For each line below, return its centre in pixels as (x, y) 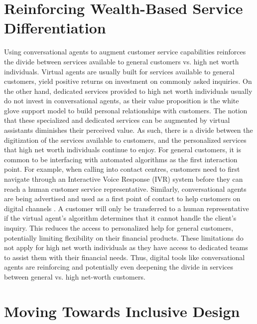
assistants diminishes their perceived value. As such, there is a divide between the (128, 130)
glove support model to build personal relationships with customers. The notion (126, 110)
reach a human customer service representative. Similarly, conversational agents (125, 188)
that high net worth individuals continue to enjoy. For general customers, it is (123, 150)
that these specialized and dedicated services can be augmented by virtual (117, 120)
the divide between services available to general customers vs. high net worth (122, 61)
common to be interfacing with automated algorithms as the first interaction (121, 159)
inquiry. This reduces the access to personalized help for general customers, (119, 228)
